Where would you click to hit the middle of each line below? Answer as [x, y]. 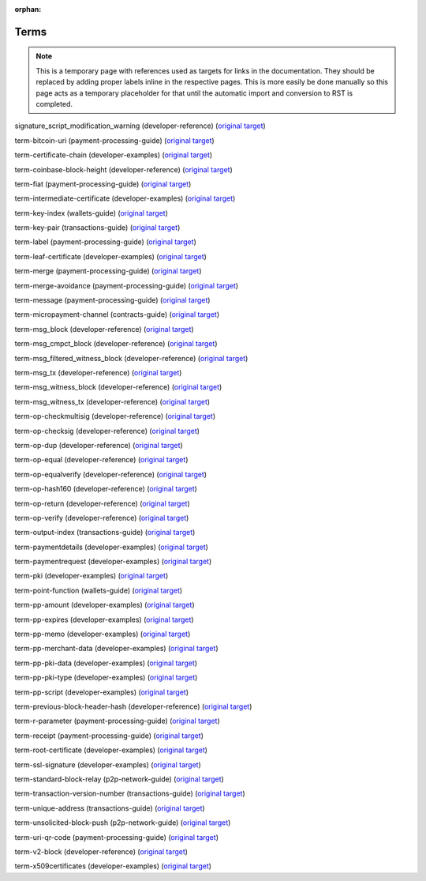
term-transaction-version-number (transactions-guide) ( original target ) [130, 793]
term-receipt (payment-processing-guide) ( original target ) [109, 736]
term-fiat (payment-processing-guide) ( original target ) [103, 184]
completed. [54, 104]
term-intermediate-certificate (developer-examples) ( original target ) [125, 198]
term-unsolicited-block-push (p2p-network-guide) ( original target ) [123, 823]
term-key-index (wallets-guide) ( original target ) [92, 213]
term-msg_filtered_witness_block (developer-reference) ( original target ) [131, 358]
